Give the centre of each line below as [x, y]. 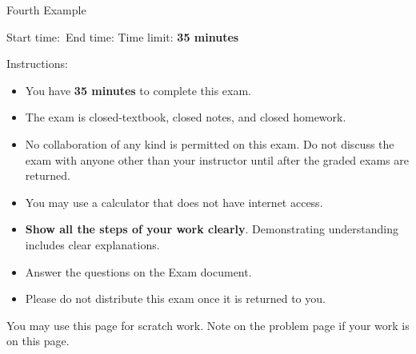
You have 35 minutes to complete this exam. [138, 90]
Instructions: [37, 64]
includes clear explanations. [92, 244]
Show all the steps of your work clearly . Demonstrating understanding [212, 229]
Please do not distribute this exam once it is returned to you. [175, 298]
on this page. [38, 341]
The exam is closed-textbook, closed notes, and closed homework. [186, 117]
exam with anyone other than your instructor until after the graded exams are [217, 159]
